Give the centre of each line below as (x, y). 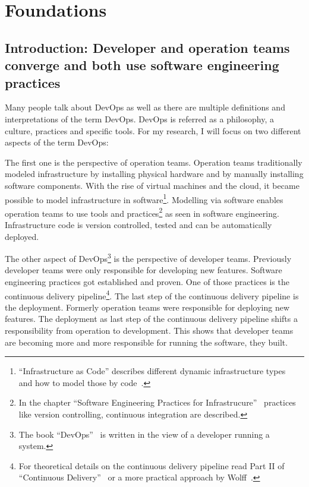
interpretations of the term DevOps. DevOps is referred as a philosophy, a (139, 118)
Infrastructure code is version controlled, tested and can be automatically (138, 225)
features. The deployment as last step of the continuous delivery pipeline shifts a (151, 319)
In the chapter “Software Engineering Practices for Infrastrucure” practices (157, 402)
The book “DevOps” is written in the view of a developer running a (144, 434)
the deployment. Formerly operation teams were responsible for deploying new (147, 307)
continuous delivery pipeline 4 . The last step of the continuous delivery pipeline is (152, 295)
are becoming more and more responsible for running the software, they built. (146, 342)
